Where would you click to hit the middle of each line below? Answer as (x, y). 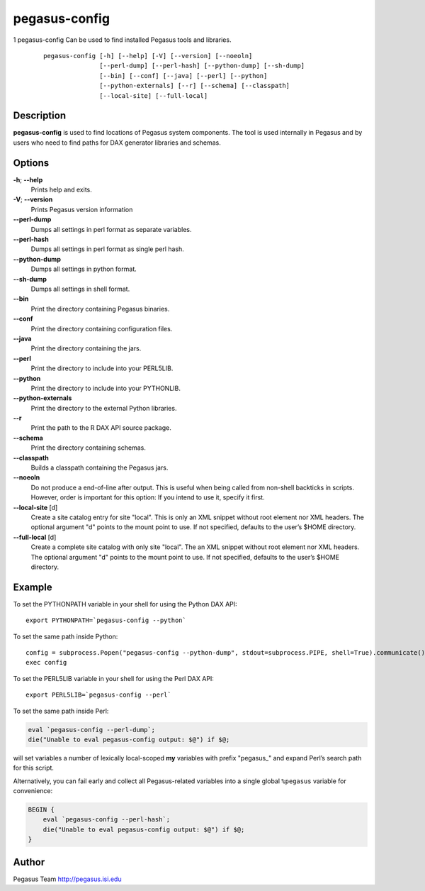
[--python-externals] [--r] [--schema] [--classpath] (195, 86)
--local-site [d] (35, 507)
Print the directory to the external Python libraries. (104, 408)
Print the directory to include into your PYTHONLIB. (106, 388)
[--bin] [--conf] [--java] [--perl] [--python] (183, 76)
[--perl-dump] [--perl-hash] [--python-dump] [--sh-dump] (202, 66)
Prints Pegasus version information (82, 209)
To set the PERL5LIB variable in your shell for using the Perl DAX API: (113, 678)
